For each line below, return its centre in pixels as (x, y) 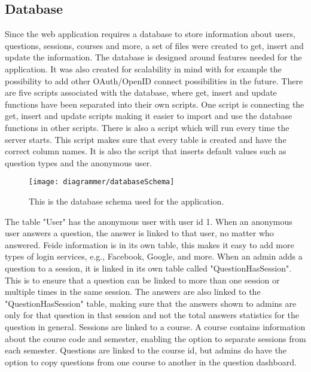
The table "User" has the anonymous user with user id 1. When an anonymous (149, 221)
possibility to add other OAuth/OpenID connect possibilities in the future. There (154, 80)
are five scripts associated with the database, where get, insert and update (141, 92)
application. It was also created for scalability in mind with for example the (143, 68)
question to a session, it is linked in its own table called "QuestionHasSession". (148, 268)
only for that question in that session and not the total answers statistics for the (152, 315)
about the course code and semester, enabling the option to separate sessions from (155, 338)
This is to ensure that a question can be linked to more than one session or (142, 280)
